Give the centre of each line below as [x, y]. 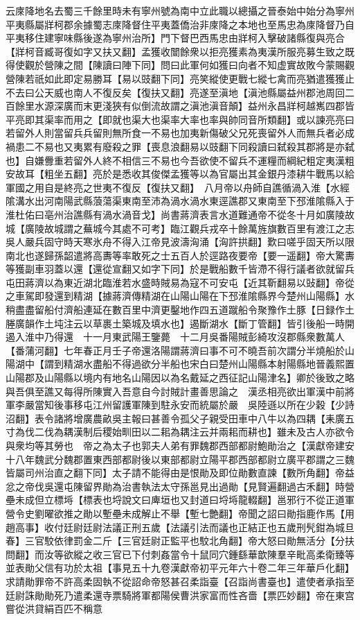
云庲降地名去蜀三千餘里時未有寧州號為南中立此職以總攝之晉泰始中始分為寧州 [180, 10]
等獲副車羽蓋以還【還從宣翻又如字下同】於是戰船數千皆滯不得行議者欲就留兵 [180, 269]
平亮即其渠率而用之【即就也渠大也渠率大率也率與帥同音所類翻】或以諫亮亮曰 [180, 119]
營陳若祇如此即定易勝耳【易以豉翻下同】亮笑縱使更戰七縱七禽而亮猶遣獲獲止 [180, 78]
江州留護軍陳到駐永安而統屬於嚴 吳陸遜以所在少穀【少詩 [223, 405]
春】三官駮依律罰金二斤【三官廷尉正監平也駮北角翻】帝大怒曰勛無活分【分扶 [180, 541]
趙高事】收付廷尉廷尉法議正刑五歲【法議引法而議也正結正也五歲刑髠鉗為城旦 [180, 527]
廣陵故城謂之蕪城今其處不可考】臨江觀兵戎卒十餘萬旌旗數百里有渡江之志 [189, 228]
